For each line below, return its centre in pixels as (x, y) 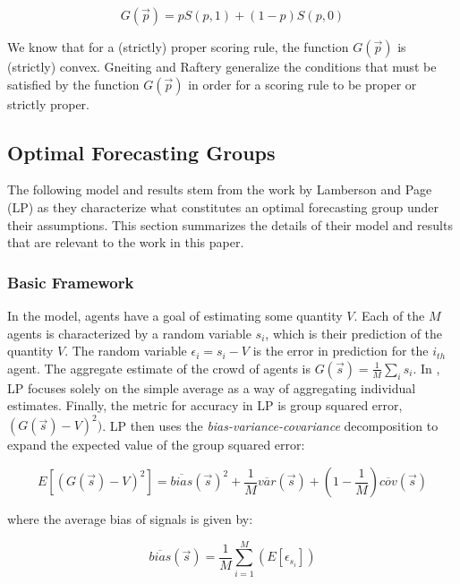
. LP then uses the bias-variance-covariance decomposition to (270, 425)
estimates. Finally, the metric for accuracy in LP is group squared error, (205, 405)
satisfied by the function (73, 84)
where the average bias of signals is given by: (130, 519)
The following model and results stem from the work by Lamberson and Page (220, 189)
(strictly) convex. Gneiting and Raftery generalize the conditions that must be (222, 66)
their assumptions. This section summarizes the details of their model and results (230, 224)
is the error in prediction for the (341, 351)
